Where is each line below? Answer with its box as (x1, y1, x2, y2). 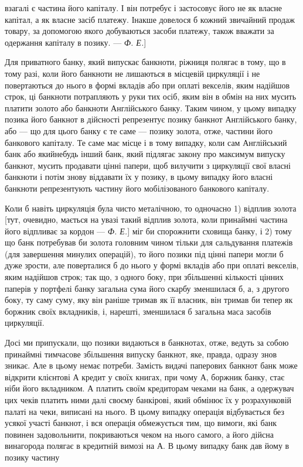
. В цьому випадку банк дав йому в (163, 439, 290, 452)
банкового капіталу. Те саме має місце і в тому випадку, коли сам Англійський (5, 136, 287, 148)
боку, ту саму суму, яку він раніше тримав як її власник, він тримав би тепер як (5, 294, 293, 306)
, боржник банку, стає (206, 370, 285, 383)
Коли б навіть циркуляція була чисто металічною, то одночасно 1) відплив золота (5, 202, 297, 214)
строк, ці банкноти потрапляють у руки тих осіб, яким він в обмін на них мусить (5, 90, 297, 103)
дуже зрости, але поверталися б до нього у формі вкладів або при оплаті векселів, (5, 259, 299, 271)
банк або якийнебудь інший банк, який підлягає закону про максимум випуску (5, 148, 285, 160)
